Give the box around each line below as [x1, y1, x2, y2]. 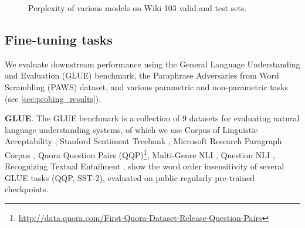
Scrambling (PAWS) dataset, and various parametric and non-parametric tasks [5, 80, 288, 93]
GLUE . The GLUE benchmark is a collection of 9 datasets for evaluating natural [5, 112, 300, 124]
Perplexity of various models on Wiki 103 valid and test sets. [28, 2, 247, 13]
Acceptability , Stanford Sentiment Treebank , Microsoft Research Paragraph [5, 135, 282, 147]
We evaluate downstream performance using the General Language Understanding [5, 57, 300, 70]
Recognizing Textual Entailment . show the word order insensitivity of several [5, 160, 284, 172]
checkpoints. [5, 183, 49, 195]
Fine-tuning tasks [5, 30, 113, 48]
